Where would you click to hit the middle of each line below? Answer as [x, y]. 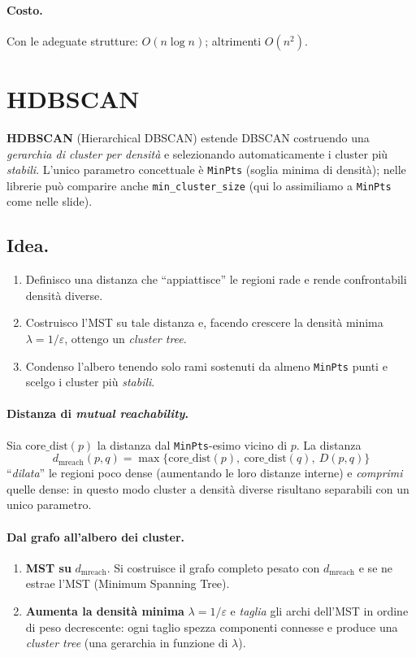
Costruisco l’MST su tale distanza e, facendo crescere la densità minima [204, 322]
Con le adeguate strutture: [72, 40]
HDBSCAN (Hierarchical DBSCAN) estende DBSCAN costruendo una [188, 137]
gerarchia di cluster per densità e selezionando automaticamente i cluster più [197, 153]
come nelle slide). [50, 201]
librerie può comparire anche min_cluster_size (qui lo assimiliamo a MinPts [199, 185]
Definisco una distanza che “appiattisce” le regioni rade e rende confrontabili [216, 279]
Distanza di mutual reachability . [97, 413]
